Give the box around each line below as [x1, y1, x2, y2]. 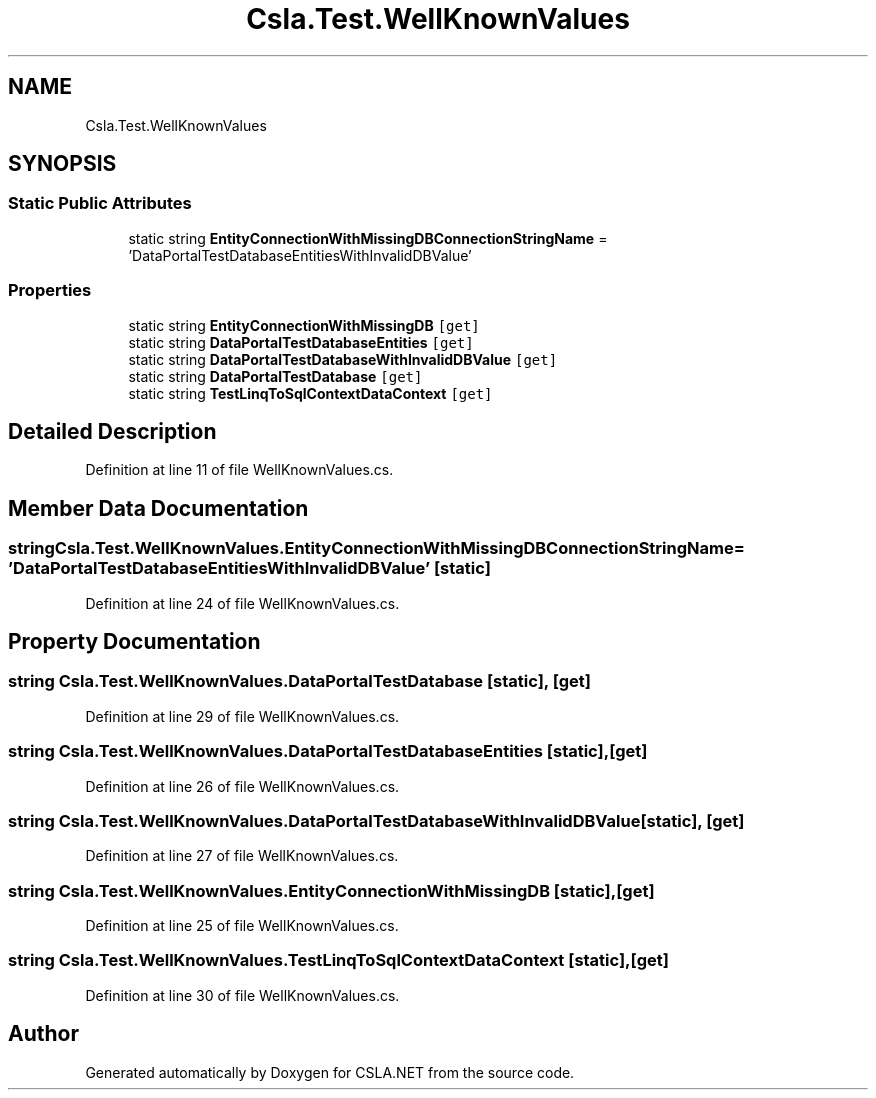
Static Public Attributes [8, 193, 192, 214]
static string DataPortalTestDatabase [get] [128, 367, 423, 385]
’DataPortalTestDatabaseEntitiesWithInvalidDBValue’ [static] [8, 558, 491, 579]
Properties [8, 280, 92, 301]
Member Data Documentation [8, 495, 309, 521]
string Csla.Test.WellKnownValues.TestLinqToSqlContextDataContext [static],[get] [8, 950, 669, 971]
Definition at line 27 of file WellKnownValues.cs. [85, 847, 399, 865]
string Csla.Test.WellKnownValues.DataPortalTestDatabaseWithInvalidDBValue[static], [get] [8, 810, 745, 831]
